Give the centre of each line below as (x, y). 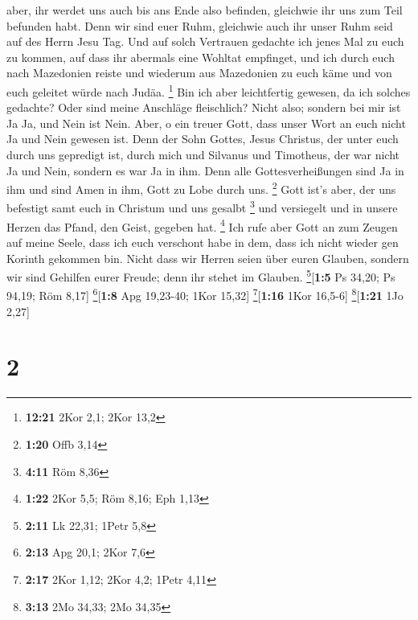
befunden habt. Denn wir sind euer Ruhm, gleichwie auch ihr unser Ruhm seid (200, 25)
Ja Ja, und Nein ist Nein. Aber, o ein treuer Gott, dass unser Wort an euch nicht (206, 123)
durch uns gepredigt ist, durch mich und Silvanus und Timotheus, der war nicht (203, 154)
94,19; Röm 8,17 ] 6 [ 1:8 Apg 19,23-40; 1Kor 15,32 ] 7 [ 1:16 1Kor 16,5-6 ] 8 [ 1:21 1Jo (205, 294)
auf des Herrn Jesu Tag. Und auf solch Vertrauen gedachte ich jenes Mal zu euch (205, 41)
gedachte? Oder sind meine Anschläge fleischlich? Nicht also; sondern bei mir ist (204, 107)
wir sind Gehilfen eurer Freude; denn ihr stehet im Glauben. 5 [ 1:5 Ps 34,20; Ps (201, 275)
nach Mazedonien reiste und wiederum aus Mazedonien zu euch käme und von (199, 73)
